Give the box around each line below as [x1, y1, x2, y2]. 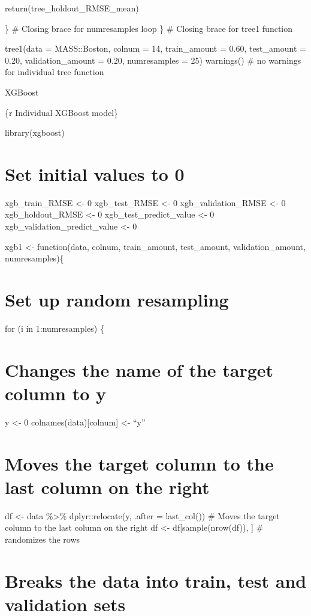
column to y [5, 380, 107, 405]
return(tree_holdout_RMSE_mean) [5, 2, 139, 14]
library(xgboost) [5, 126, 65, 139]
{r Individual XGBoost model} [5, 106, 119, 118]
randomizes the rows [5, 532, 80, 545]
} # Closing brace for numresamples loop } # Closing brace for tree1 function [5, 22, 293, 34]
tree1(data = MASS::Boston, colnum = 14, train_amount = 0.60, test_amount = [5, 42, 306, 55]
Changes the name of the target [5, 357, 274, 382]
